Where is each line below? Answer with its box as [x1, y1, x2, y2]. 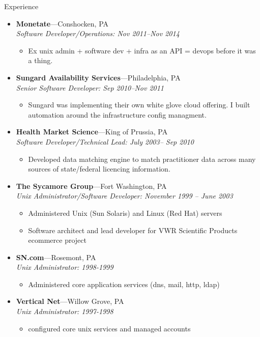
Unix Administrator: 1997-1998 [16, 306, 113, 317]
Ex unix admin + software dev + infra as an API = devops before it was [28, 45, 256, 55]
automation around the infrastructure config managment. [28, 109, 207, 120]
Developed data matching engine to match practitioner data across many [28, 153, 256, 164]
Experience [4, 1, 39, 11]
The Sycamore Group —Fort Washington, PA [16, 180, 167, 191]
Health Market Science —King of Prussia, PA [16, 126, 168, 137]
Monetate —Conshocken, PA [16, 18, 109, 29]
